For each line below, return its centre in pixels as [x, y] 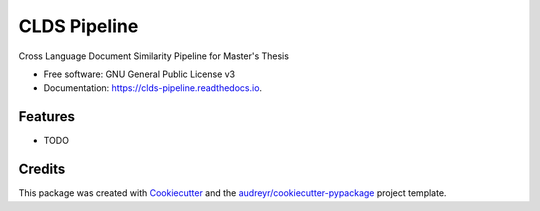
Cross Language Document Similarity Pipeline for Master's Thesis [154, 56]
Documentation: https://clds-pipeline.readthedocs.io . [153, 88]
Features [46, 116]
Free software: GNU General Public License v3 [139, 74]
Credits [42, 169]
